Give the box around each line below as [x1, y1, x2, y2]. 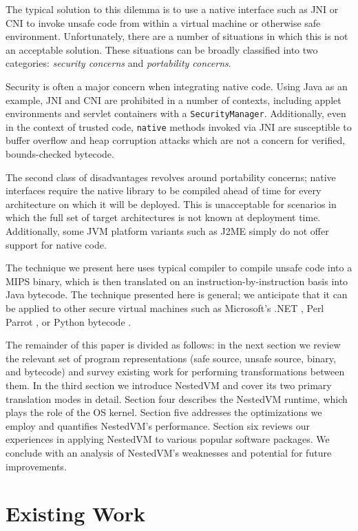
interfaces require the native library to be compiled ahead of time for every [6, 183, 322, 198]
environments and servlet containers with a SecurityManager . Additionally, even [6, 106, 346, 121]
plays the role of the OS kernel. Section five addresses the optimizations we [6, 405, 322, 419]
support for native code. [6, 237, 107, 251]
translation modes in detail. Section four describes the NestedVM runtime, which [6, 391, 348, 406]
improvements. [6, 459, 67, 473]
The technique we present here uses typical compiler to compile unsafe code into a [6, 260, 352, 275]
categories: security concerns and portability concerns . [6, 56, 231, 70]
